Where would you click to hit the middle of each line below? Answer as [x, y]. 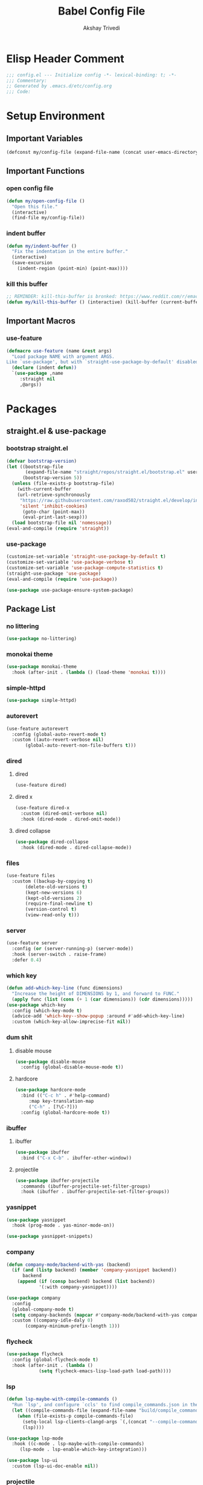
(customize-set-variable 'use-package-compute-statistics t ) [85, 568]
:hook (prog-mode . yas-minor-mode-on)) [63, 1225]
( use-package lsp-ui [32, 1461]
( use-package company [34, 1298]
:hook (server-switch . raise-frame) [59, 954]
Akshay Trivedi [101, 28]
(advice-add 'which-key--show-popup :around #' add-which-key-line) [98, 1016]
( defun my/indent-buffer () [42, 246]
